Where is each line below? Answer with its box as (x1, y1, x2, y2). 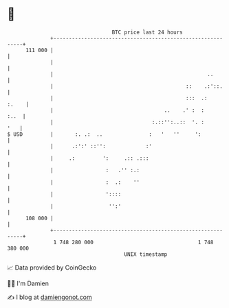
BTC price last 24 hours (111, 29, 184, 36)
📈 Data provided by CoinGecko (7, 263, 97, 272)
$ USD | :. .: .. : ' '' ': (7, 130, 201, 138)
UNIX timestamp (124, 250, 168, 258)
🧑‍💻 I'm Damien (7, 279, 50, 287)
